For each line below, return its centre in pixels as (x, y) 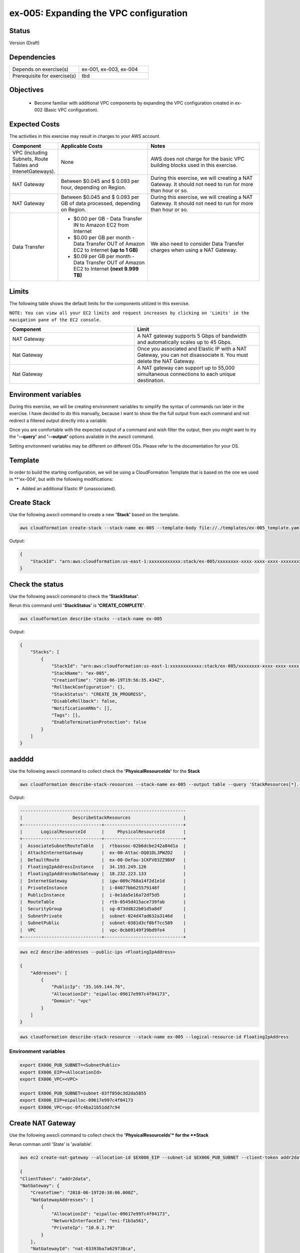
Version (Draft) (24, 43)
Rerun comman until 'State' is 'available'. (51, 1144)
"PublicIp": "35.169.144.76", (88, 987)
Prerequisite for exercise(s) (44, 76)
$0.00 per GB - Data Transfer (108, 219)
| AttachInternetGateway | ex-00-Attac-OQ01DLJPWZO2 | (103, 853)
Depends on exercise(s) (40, 69)
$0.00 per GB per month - (104, 237)
